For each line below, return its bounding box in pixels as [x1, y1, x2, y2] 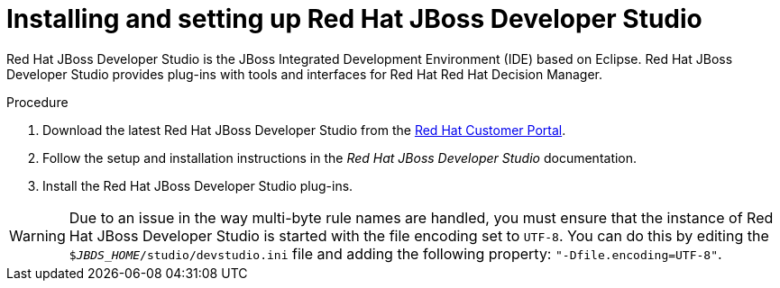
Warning [9, 226, 66, 245]
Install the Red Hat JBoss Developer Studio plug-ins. [42, 177, 353, 193]
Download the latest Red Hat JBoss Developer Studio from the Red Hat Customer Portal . [42, 121, 566, 138]
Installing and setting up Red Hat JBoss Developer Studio [6, 4, 702, 34]
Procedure [6, 94, 69, 110]
